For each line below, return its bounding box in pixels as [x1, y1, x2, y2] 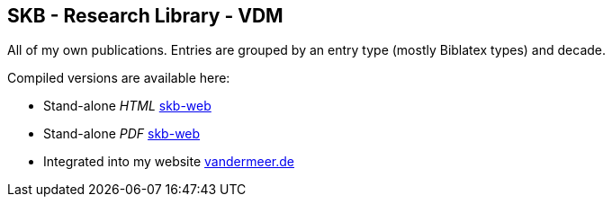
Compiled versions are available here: [7, 70, 230, 86]
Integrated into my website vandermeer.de [43, 154, 294, 170]
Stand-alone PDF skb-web [43, 126, 201, 142]
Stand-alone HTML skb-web [43, 98, 211, 114]
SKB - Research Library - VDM [7, 4, 283, 27]
